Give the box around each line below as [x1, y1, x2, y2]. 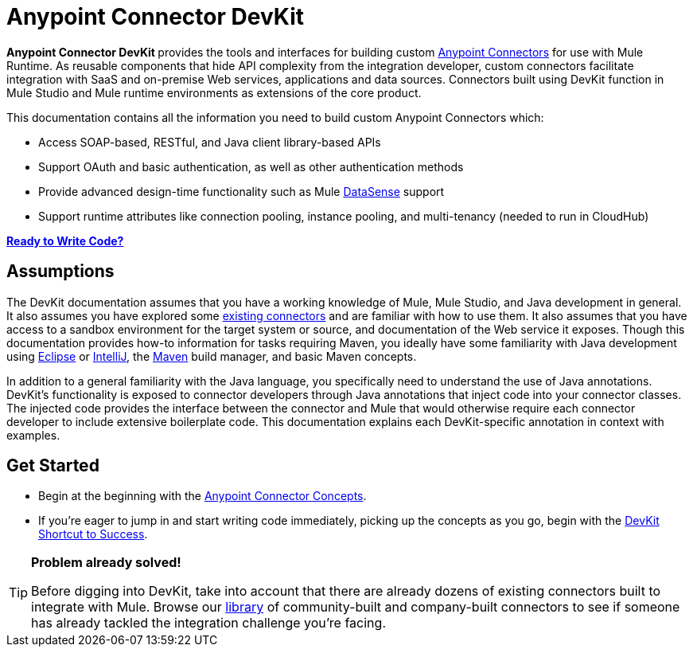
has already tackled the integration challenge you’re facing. [31, 615, 386, 631]
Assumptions [6, 261, 115, 282]
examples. [6, 428, 60, 442]
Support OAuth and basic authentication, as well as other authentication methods [38, 159, 464, 174]
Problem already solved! [31, 554, 181, 571]
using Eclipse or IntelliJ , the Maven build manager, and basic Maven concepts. [6, 349, 417, 363]
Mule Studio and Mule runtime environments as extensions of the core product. [6, 85, 422, 100]
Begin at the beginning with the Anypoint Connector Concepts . [38, 489, 367, 503]
